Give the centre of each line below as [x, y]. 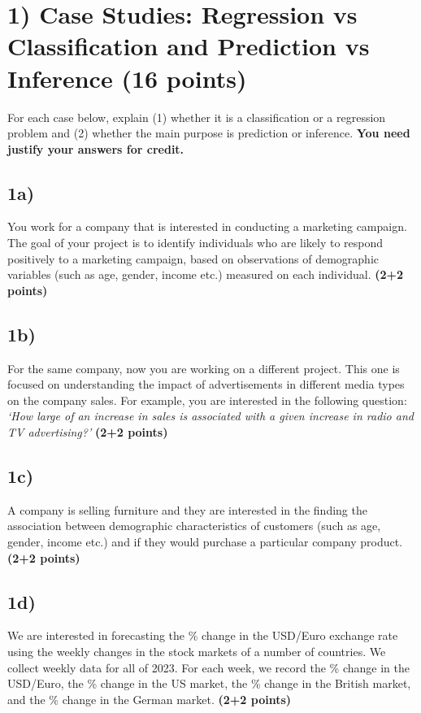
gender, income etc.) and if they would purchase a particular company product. [205, 542]
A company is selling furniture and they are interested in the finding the [187, 509]
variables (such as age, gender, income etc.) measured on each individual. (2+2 [206, 274]
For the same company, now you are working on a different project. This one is [204, 368]
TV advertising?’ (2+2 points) [88, 432]
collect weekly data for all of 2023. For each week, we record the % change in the [208, 667]
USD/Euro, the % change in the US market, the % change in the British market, [209, 683]
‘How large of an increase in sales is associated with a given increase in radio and [210, 416]
